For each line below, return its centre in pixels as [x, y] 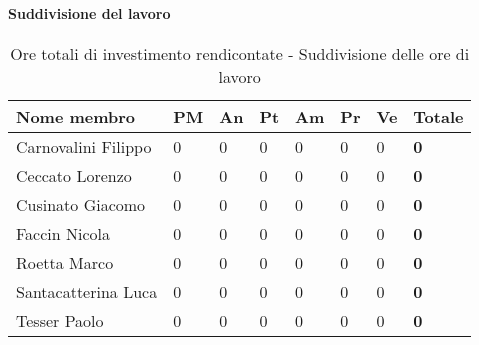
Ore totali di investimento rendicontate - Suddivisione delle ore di [240, 53]
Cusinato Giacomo [81, 204]
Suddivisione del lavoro [89, 12]
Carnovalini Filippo [84, 146]
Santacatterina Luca [87, 291]
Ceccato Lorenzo [74, 175]
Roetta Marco [65, 262]
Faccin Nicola [63, 233]
